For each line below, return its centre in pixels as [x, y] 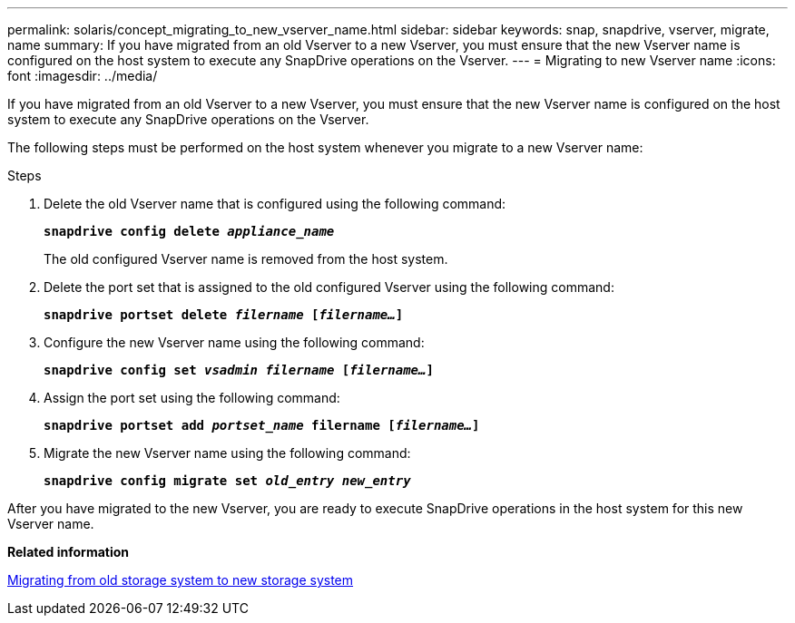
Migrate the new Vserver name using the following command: [227, 453]
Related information [69, 552]
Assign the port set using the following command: [192, 398]
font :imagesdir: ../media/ [83, 76]
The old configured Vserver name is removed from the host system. [246, 259]
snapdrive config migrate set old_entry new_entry [227, 481]
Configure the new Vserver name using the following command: [234, 342]
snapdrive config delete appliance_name [189, 231]
